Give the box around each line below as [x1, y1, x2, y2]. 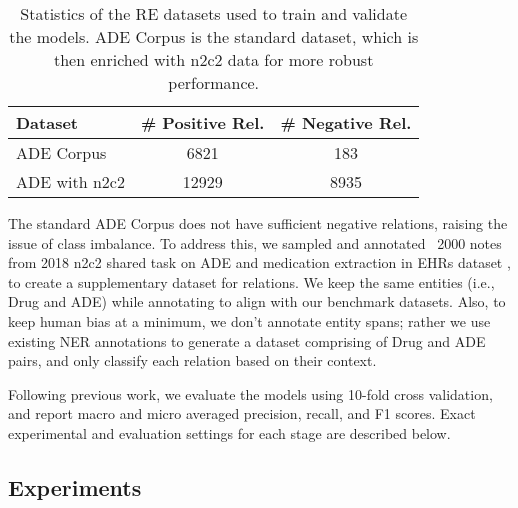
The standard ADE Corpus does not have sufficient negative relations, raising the [8, 213, 508, 233]
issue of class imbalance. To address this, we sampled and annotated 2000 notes [8, 232, 502, 253]
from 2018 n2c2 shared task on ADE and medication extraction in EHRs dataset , [8, 252, 511, 273]
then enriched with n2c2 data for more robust [53, 48, 374, 71]
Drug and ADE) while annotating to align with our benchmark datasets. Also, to [8, 291, 506, 312]
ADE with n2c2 [16, 170, 125, 193]
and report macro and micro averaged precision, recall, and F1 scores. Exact [8, 403, 476, 424]
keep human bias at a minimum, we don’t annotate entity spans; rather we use [8, 310, 491, 331]
